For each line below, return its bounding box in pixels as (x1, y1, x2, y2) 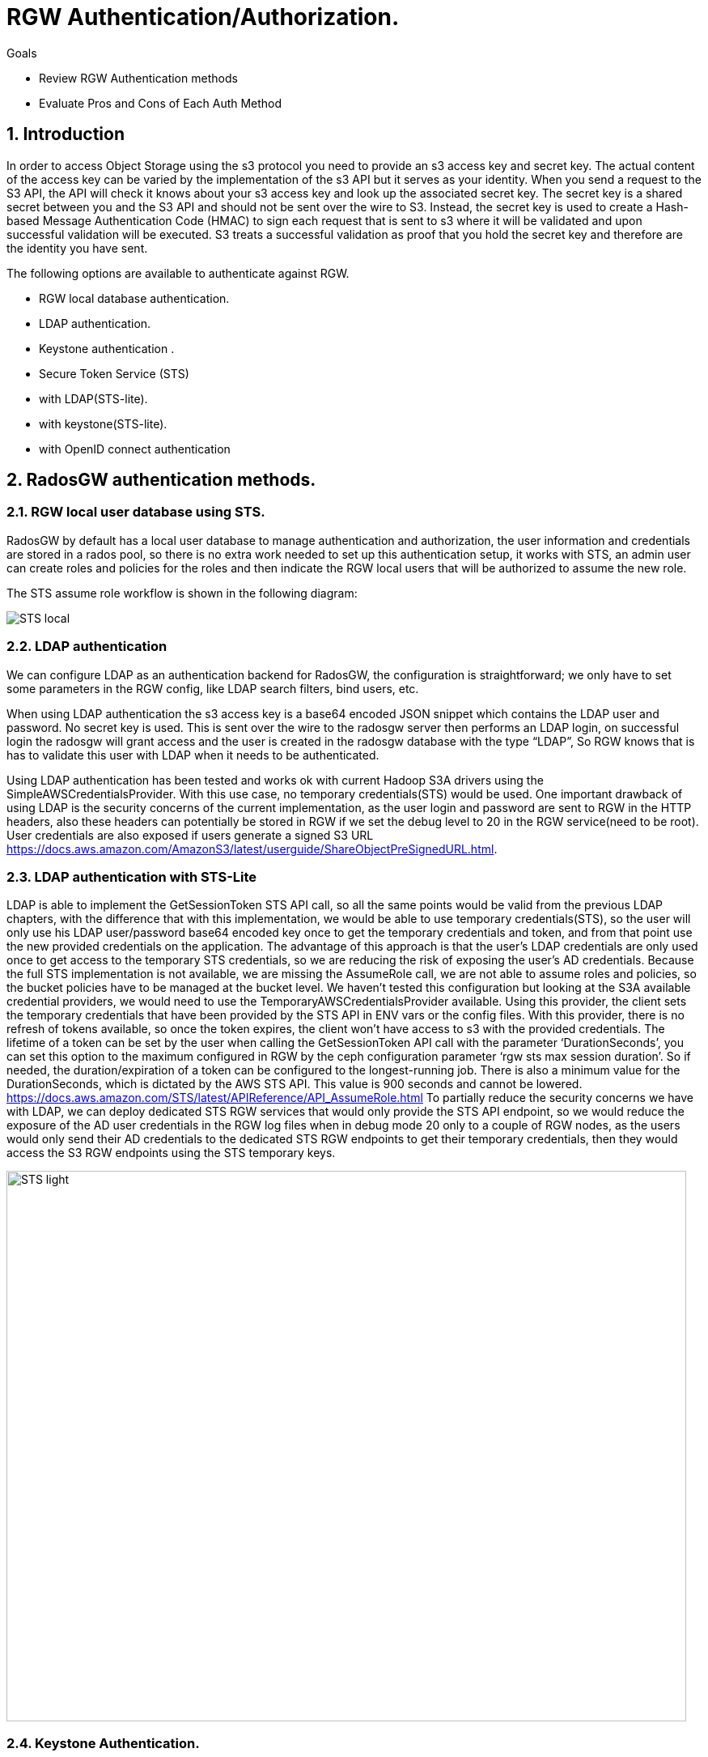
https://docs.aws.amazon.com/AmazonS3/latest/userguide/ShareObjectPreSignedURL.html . (6, 841, 498, 856)
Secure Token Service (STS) (39, 366, 189, 381)
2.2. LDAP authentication (6, 638, 167, 655)
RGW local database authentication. (39, 291, 230, 305)
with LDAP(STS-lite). (39, 391, 148, 406)
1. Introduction (6, 124, 125, 145)
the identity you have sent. (6, 240, 148, 255)
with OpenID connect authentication (39, 441, 231, 456)
